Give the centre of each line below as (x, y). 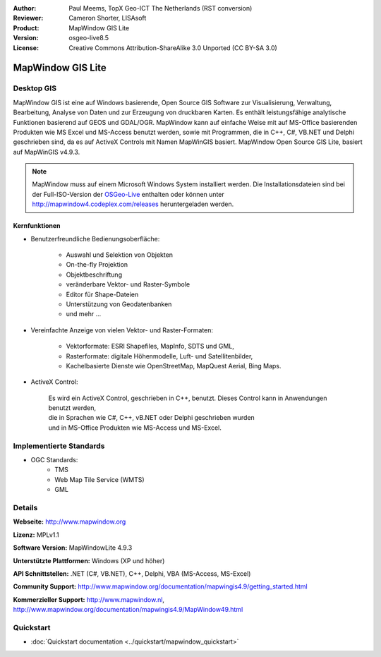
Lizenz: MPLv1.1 (36, 535)
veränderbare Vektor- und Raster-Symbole (128, 284)
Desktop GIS (35, 88)
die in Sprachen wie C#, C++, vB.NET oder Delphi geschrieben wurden (152, 418)
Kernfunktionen (37, 226)
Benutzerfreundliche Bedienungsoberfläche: (95, 239)
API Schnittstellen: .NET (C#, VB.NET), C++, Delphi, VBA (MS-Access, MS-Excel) (132, 573)
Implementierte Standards (59, 446)
